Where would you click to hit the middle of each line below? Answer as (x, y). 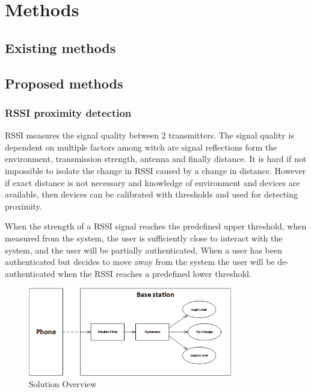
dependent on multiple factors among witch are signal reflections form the (141, 147)
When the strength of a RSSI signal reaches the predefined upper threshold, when (156, 226)
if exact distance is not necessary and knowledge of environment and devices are (152, 182)
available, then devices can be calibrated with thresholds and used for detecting (151, 194)
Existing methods (60, 47)
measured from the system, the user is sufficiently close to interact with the (144, 238)
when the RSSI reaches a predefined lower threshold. (155, 273)
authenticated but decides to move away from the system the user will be (140, 262)
